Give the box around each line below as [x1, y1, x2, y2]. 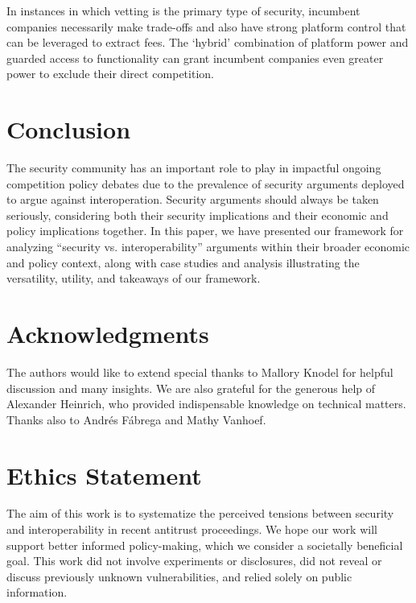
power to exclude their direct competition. [6, 65, 214, 82]
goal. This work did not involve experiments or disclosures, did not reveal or [6, 552, 382, 569]
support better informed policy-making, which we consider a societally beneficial [6, 536, 403, 553]
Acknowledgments [6, 317, 209, 350]
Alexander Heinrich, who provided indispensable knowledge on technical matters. [6, 395, 406, 412]
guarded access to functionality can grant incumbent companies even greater [6, 49, 384, 66]
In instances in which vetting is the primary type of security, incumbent [6, 2, 360, 19]
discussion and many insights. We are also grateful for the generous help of [6, 379, 376, 396]
